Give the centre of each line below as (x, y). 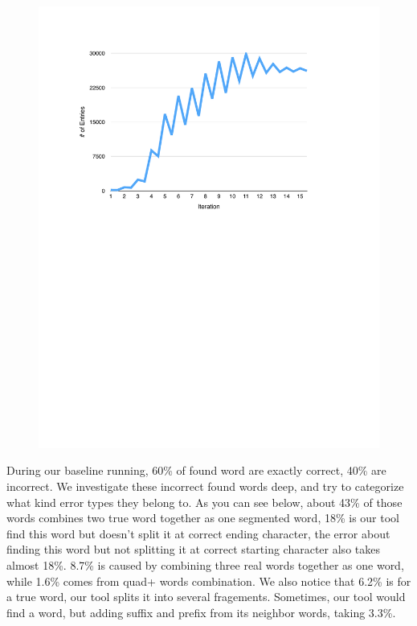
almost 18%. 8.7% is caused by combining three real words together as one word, (205, 565)
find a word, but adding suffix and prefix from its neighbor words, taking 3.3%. (201, 612)
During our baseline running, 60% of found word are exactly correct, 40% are (196, 470)
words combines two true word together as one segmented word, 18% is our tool (203, 518)
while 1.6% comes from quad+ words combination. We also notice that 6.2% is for (209, 581)
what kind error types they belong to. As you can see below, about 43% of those (204, 502)
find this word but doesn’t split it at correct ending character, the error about (198, 533)
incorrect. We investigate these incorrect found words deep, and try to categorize (205, 486)
